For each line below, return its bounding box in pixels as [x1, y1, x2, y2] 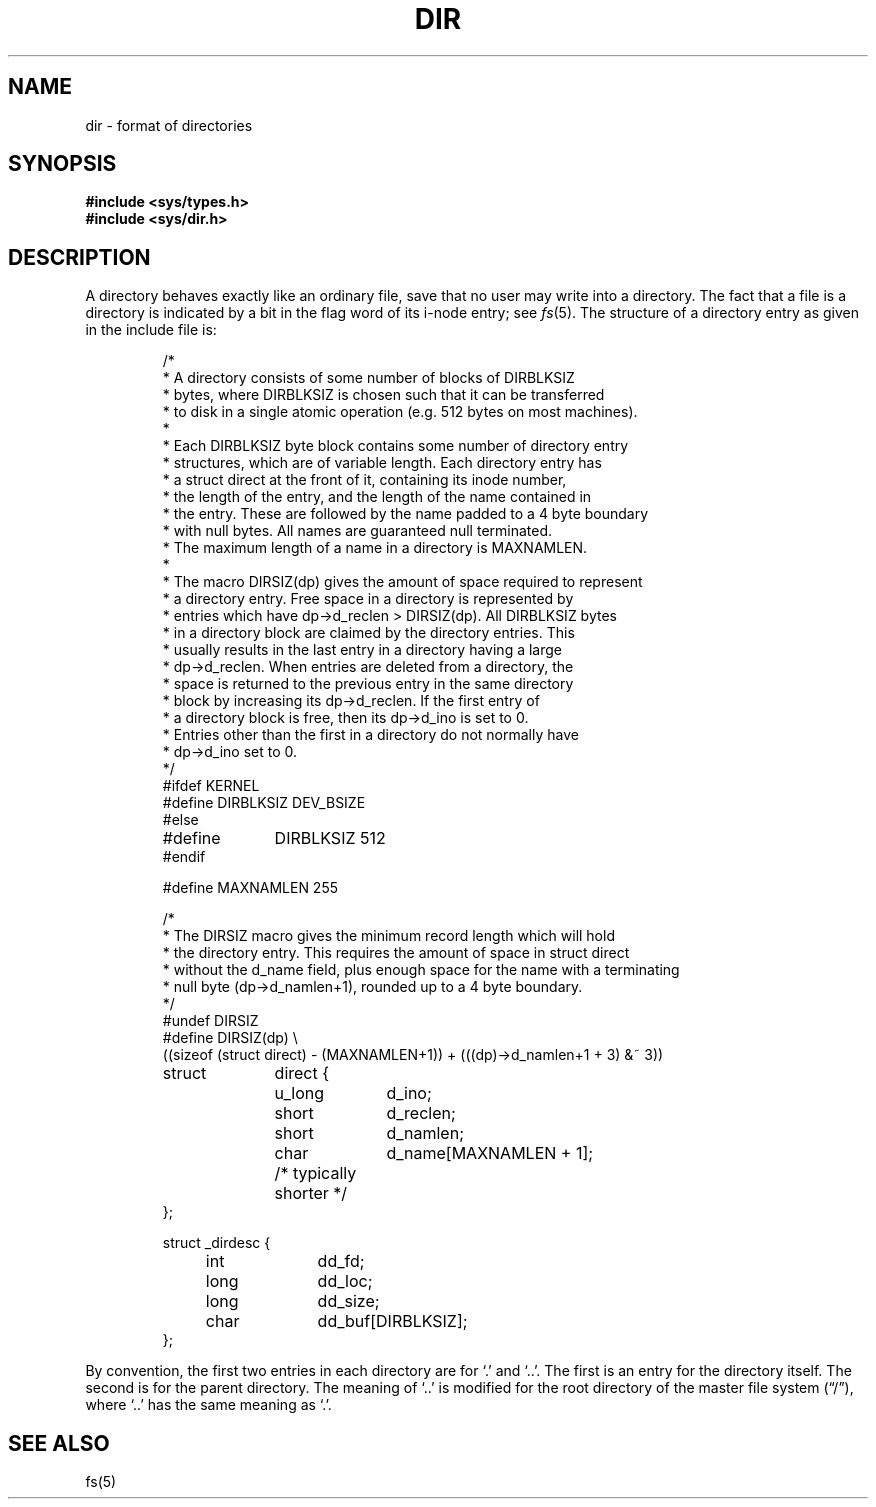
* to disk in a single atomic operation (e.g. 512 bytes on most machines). [162, 403, 638, 421]
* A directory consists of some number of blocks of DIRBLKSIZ [162, 369, 575, 387]
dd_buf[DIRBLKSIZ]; [317, 1311, 468, 1332]
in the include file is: [85, 321, 217, 339]
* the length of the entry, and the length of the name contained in [162, 488, 592, 506]
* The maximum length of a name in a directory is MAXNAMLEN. [162, 539, 588, 557]
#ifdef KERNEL [162, 777, 260, 795]
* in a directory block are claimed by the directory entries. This [162, 624, 575, 642]
